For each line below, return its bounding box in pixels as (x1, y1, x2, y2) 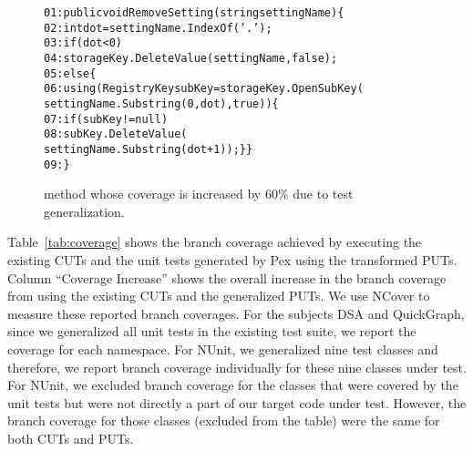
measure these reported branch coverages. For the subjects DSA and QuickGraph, (7, 303, 465, 323)
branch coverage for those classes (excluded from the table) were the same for (7, 411, 440, 430)
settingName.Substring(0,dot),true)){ (44, 97, 279, 110)
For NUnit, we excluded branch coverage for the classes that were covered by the (7, 375, 458, 395)
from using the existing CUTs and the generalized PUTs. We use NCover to (7, 286, 430, 305)
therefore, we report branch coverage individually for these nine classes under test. (7, 357, 467, 376)
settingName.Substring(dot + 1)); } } (44, 142, 253, 156)
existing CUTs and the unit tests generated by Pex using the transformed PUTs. (7, 251, 458, 269)
